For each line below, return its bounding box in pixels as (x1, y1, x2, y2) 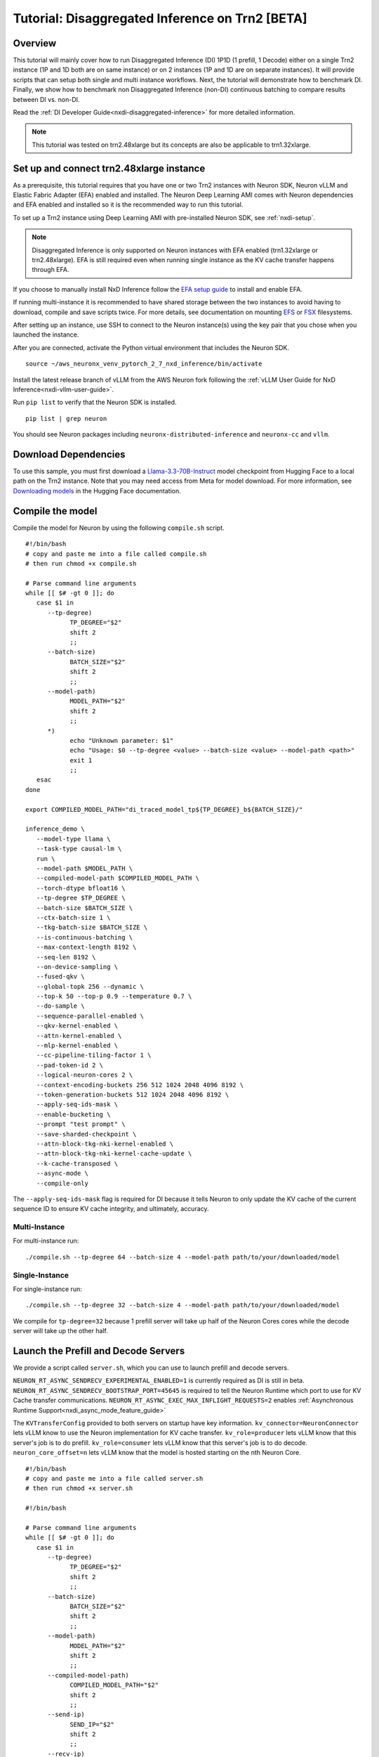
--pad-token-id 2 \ (36, 1061, 104, 1069)
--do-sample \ (36, 1002, 85, 1010)
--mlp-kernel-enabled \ (36, 1042, 119, 1050)
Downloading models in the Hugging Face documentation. (13, 486, 182, 495)
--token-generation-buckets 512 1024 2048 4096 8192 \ (36, 1090, 230, 1098)
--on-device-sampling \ (36, 963, 119, 971)
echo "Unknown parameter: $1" (69, 737, 174, 744)
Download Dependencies (13, 448, 126, 460)
